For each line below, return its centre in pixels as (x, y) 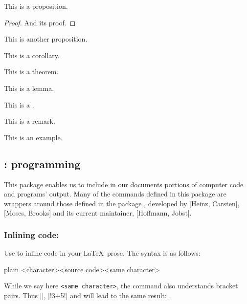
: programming (42, 163)
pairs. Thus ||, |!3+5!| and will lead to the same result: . (88, 295)
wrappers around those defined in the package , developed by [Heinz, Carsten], (122, 203)
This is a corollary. (32, 55)
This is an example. (33, 137)
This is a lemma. (29, 88)
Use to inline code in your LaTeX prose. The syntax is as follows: (102, 253)
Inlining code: (32, 234)
